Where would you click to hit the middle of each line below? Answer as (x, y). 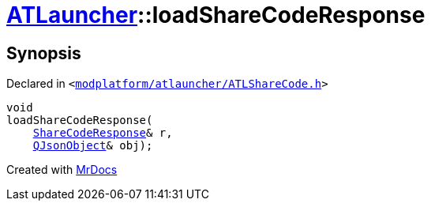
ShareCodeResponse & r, (103, 133)
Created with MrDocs (62, 170)
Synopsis (44, 53)
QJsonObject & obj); (93, 146)
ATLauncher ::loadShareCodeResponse (216, 15)
